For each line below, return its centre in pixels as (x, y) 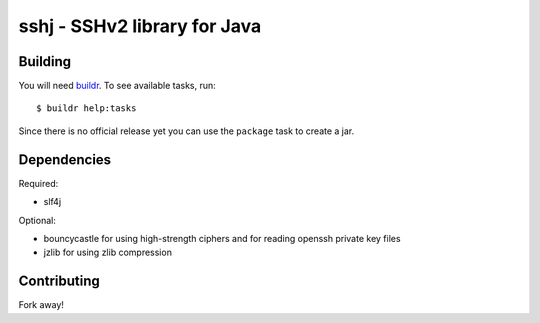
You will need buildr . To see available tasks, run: (117, 86)
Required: (38, 183)
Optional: (37, 220)
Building (45, 61)
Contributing (59, 281)
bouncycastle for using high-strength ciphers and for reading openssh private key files (222, 238)
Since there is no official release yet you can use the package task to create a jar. (186, 131)
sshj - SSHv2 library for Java (140, 26)
